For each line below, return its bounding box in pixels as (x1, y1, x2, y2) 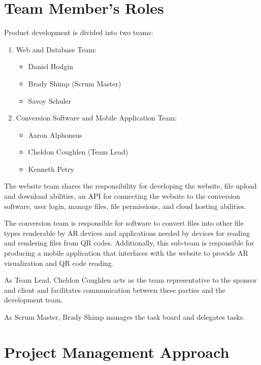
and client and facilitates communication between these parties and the (4, 284, 225, 295)
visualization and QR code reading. (4, 257, 114, 268)
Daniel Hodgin (28, 61, 74, 72)
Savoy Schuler (28, 95, 72, 106)
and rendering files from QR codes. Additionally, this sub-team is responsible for (4, 237, 254, 248)
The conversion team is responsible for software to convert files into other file (4, 218, 244, 228)
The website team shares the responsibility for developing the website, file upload (4, 180, 257, 191)
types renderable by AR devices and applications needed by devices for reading (4, 227, 250, 238)
